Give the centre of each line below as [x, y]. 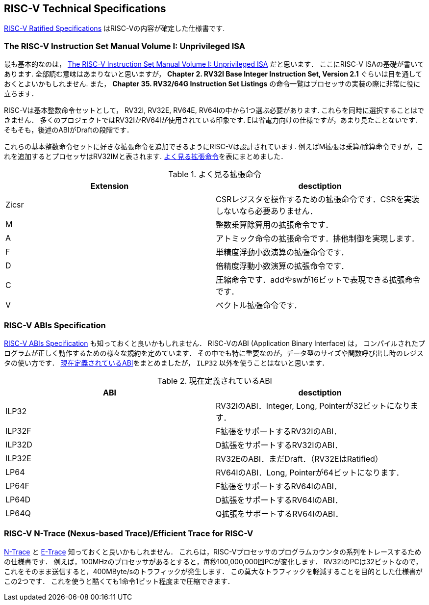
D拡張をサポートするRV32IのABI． [279, 445]
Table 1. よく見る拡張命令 [215, 174]
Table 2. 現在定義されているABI [215, 381]
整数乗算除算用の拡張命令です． [275, 225]
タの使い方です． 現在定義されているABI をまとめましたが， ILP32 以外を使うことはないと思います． [166, 363]
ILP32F [18, 431]
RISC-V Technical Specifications [85, 9]
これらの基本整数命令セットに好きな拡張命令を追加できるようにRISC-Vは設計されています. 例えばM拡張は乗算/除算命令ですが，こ [214, 147]
